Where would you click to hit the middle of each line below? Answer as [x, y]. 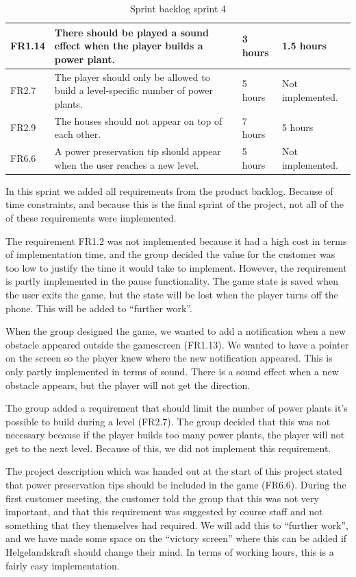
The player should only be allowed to [132, 76]
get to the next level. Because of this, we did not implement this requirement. [168, 448]
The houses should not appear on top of [138, 120]
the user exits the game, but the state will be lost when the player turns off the [172, 294]
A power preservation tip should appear [138, 151]
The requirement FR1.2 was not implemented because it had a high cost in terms [176, 240]
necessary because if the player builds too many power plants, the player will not [175, 435]
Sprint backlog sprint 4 [178, 8]
